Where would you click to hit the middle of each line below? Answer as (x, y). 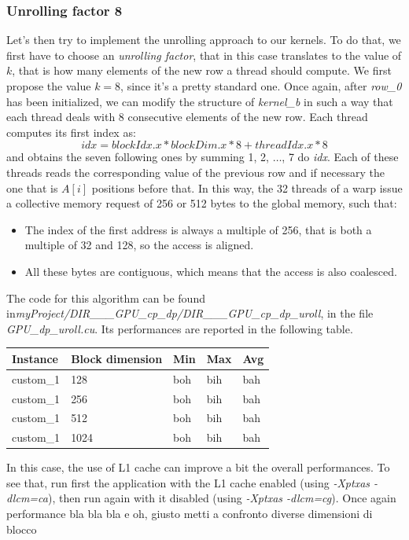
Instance (35, 358)
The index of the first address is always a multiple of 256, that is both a (198, 229)
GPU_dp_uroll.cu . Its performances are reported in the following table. (180, 328)
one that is (32, 187)
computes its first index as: (71, 132)
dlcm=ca (27, 498)
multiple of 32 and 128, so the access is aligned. (139, 245)
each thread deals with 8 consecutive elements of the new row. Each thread (187, 117)
